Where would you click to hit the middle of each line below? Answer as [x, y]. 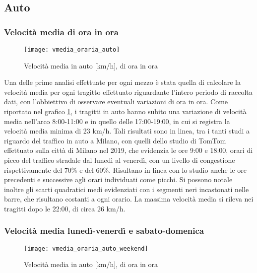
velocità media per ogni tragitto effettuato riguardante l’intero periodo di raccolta [128, 92]
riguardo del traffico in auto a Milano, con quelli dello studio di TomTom [115, 140]
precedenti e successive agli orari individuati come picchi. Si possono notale [118, 179]
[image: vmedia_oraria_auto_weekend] [86, 248]
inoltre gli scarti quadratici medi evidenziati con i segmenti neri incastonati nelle [127, 189]
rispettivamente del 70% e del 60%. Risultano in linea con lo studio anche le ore [125, 170]
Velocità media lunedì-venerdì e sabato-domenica [104, 231]
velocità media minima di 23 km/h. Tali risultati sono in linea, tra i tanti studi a [127, 131]
